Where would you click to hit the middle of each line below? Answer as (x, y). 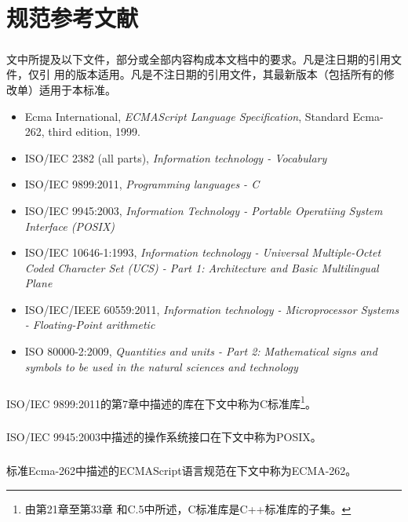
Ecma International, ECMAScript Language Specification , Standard (187, 116)
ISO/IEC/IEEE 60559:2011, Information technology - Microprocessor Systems (212, 309)
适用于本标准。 (77, 89)
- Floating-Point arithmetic (90, 325)
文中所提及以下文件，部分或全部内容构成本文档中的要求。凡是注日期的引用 (199, 58)
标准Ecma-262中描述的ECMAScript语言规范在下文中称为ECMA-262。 (182, 471)
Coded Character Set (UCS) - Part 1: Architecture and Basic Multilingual (202, 267)
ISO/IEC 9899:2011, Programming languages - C (142, 184)
